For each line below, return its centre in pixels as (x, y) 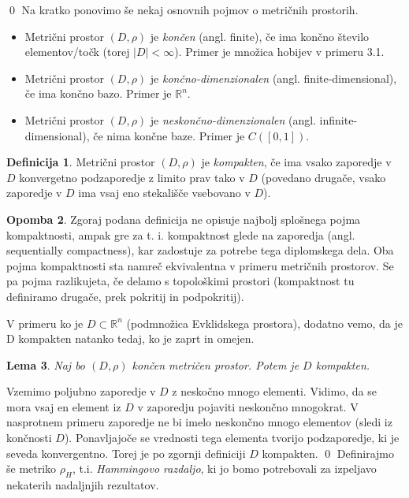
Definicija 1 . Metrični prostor (81, 162)
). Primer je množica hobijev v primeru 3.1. (279, 52)
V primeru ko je (45, 323)
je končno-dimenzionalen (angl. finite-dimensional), (273, 78)
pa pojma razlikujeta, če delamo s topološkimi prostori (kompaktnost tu (180, 281)
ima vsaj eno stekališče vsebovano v (164, 193)
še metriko (32, 468)
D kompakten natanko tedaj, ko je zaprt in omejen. (130, 338)
